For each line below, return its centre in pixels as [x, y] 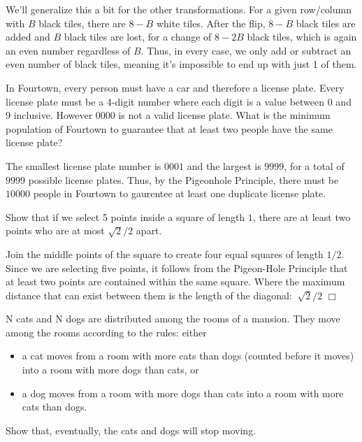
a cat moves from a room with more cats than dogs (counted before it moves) [188, 356]
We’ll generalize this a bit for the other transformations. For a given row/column [179, 9]
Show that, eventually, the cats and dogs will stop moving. [131, 430]
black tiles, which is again [302, 37]
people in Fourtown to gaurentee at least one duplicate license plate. [180, 193]
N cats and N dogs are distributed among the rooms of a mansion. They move [173, 319]
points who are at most [55, 230]
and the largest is [224, 165]
